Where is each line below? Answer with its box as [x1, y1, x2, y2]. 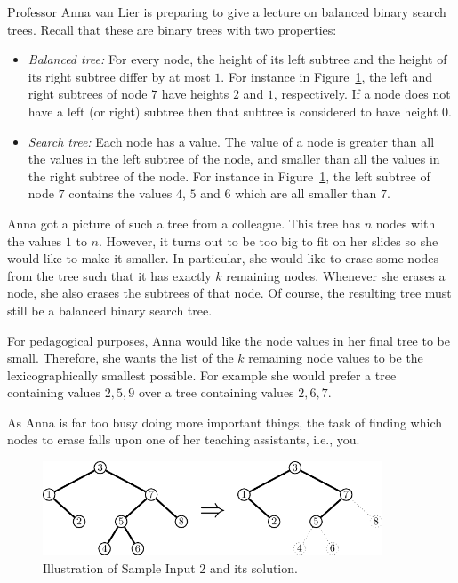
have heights [161, 84, 229, 103]
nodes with [375, 213, 436, 232]
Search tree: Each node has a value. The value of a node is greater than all [28, 132, 435, 150]
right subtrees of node [28, 84, 148, 103]
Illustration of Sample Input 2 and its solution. [43, 558, 298, 577]
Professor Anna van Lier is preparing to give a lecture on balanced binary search [7, 3, 446, 20]
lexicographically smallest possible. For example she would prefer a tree [7, 365, 397, 384]
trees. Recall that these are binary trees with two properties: [7, 20, 337, 38]
